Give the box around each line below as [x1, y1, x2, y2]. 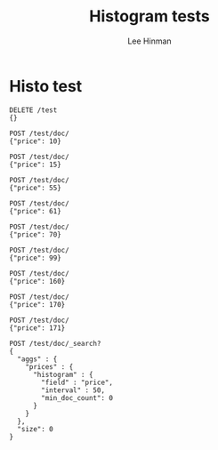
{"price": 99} [9, 253, 62, 262]
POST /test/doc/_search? [9, 339, 101, 348]
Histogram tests [88, 6, 211, 27]
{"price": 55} [9, 183, 62, 192]
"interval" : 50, [41, 385, 105, 395]
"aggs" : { [17, 354, 58, 364]
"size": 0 [17, 424, 53, 433]
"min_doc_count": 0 [41, 393, 114, 402]
